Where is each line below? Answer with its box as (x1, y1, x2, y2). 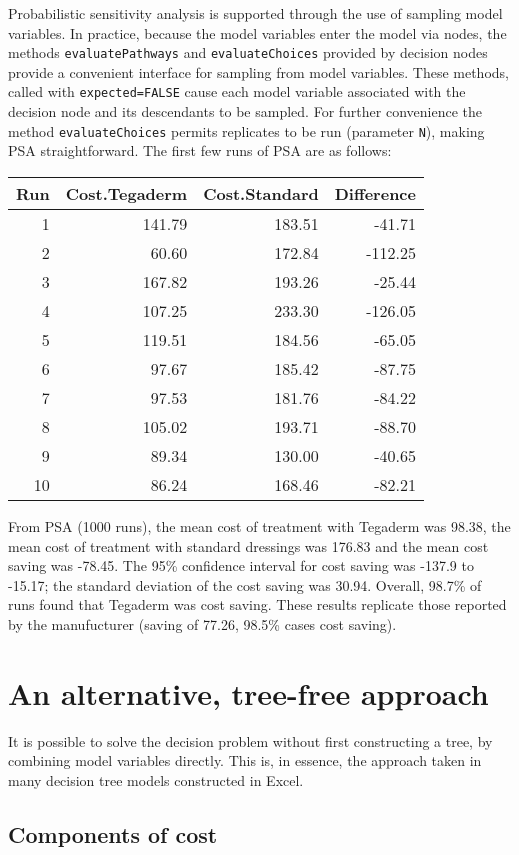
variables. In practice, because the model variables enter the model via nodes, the (8, 22, 507, 43)
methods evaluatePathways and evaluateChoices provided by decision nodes (8, 42, 488, 63)
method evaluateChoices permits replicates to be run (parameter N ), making (8, 120, 485, 141)
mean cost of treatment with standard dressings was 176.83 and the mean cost (8, 535, 489, 556)
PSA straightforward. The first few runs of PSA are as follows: (8, 140, 392, 161)
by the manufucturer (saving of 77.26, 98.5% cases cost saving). (8, 613, 397, 634)
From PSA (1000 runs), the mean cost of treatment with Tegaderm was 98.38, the (8, 515, 511, 536)
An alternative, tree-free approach (8, 672, 489, 713)
